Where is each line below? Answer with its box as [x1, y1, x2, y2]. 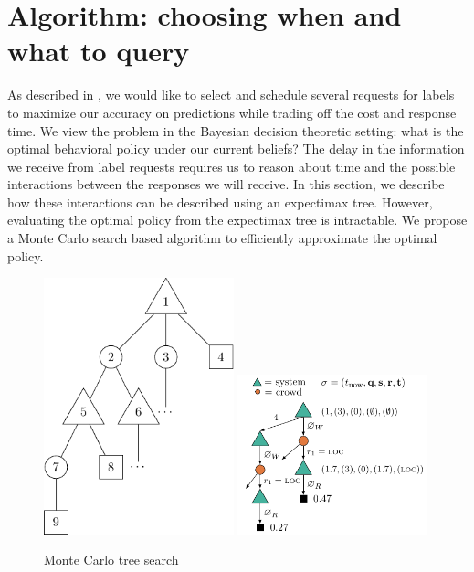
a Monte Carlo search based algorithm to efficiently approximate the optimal [7, 228, 437, 248]
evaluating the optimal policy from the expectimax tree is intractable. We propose [7, 210, 468, 229]
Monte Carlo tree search [44, 550, 179, 569]
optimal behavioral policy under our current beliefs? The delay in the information [7, 139, 465, 158]
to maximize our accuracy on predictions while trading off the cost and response [7, 102, 457, 122]
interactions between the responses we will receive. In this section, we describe [7, 175, 445, 194]
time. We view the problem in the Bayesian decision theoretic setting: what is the [7, 121, 464, 140]
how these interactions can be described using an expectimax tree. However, [7, 192, 433, 211]
